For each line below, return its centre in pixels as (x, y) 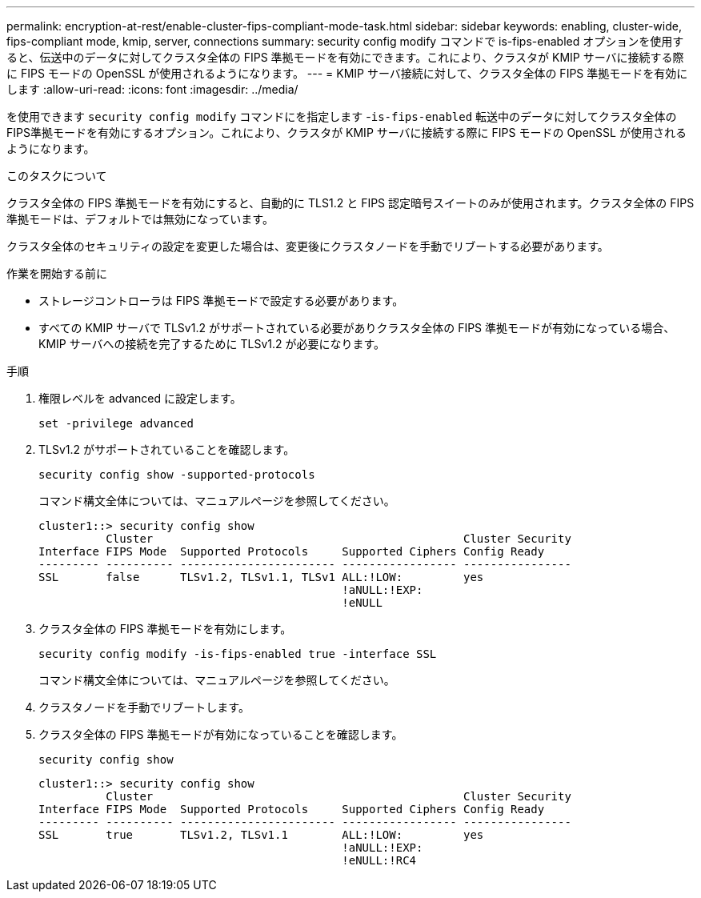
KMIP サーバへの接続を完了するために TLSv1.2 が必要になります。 (212, 344)
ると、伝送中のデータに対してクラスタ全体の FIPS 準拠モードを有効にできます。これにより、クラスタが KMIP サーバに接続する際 (345, 57)
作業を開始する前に (57, 273)
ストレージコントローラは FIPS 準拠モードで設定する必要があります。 (221, 301)
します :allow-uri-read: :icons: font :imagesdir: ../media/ (152, 89)
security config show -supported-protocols (177, 475)
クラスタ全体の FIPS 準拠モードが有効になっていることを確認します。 (221, 734)
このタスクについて (57, 176)
